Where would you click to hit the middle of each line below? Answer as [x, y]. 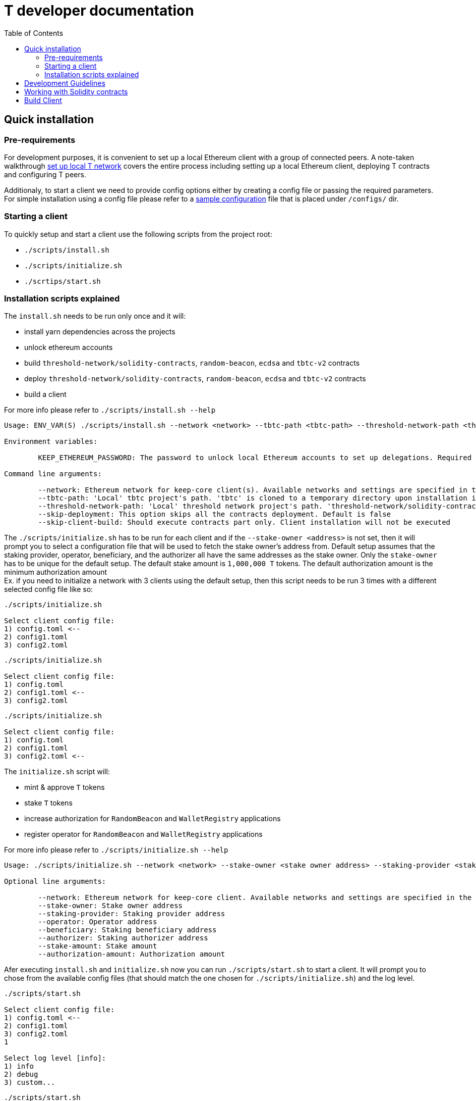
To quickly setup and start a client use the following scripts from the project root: [138, 234]
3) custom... [30, 1083]
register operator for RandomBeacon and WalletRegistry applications [143, 834]
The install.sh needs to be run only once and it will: [95, 316]
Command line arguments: [53, 474]
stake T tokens [48, 803]
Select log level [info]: [55, 1058]
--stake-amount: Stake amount [98, 946]
